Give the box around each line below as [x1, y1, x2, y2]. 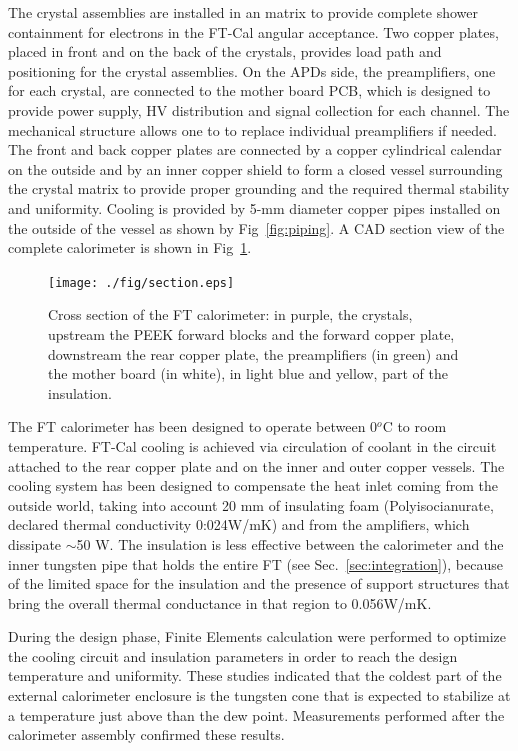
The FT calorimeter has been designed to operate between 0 [8, 416, 378, 437]
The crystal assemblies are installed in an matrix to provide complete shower [8, 2, 478, 22]
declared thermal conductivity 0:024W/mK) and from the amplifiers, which [8, 514, 470, 535]
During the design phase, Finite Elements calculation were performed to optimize [8, 626, 506, 647]
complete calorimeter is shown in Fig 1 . [8, 237, 252, 258]
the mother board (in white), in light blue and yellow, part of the [48, 363, 448, 384]
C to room [382, 416, 447, 437]
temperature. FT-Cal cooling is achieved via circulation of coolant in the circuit [8, 435, 497, 456]
